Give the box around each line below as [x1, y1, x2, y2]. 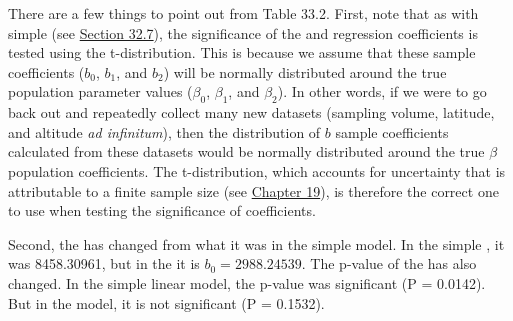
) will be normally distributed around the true [163, 61, 447, 82]
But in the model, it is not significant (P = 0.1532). [8, 292, 325, 313]
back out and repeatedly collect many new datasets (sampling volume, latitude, [8, 102, 495, 123]
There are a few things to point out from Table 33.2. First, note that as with [8, 3, 479, 23]
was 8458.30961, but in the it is [8, 253, 200, 274]
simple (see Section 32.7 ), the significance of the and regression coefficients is [8, 22, 478, 43]
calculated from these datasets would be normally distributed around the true [8, 141, 485, 162]
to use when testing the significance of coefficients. [8, 200, 316, 221]
